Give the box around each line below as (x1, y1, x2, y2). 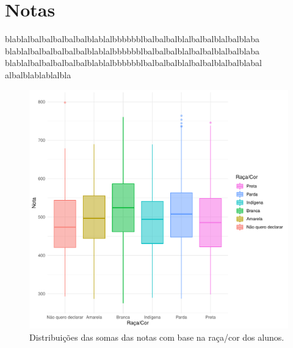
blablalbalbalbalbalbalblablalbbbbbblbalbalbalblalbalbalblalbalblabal (5, 56, 262, 69)
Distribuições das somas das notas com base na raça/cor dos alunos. (29, 330, 284, 343)
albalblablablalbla (5, 68, 71, 81)
